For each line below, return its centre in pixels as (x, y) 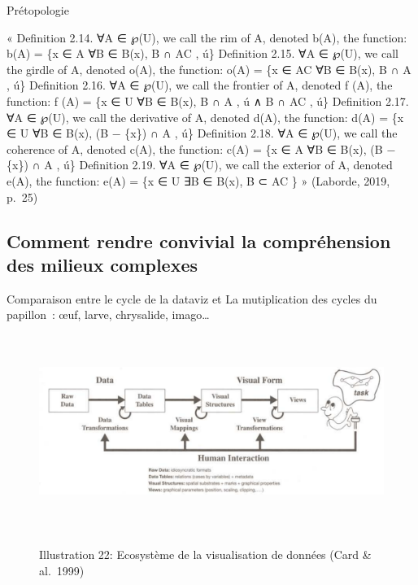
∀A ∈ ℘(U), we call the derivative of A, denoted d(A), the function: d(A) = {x (205, 117)
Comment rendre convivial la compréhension (199, 240)
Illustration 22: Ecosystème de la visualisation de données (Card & (205, 554)
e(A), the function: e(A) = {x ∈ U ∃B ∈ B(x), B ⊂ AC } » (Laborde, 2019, (198, 180)
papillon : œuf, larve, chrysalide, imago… (108, 314)
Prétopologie (38, 10)
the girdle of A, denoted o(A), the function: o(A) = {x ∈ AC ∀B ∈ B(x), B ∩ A (209, 69)
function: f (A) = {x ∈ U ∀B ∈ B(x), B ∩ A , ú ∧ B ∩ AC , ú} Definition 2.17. (208, 100)
